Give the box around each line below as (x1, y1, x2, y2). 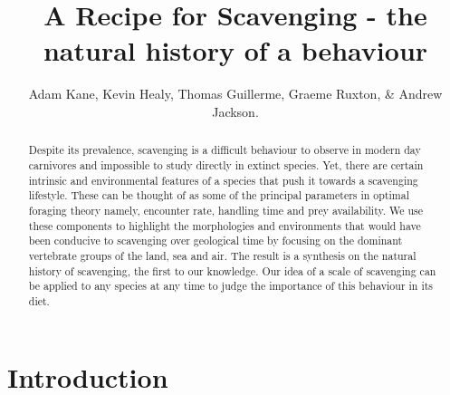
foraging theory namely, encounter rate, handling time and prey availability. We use (28, 202, 424, 217)
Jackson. (212, 101, 259, 120)
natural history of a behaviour (43, 32, 428, 69)
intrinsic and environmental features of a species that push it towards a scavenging (28, 172, 418, 188)
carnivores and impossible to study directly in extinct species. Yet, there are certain (28, 157, 424, 172)
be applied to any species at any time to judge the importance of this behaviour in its (28, 278, 434, 294)
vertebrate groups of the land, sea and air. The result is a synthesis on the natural (28, 247, 416, 263)
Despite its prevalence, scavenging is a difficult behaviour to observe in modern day (28, 142, 421, 158)
